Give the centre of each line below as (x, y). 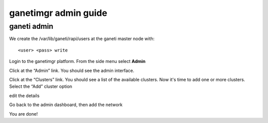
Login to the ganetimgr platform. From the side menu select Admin (77, 61)
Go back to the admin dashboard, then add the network (66, 105)
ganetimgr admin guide (58, 13)
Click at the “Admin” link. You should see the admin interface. (72, 70)
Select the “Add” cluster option (41, 86)
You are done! (24, 114)
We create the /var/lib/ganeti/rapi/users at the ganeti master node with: (82, 39)
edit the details (24, 95)
